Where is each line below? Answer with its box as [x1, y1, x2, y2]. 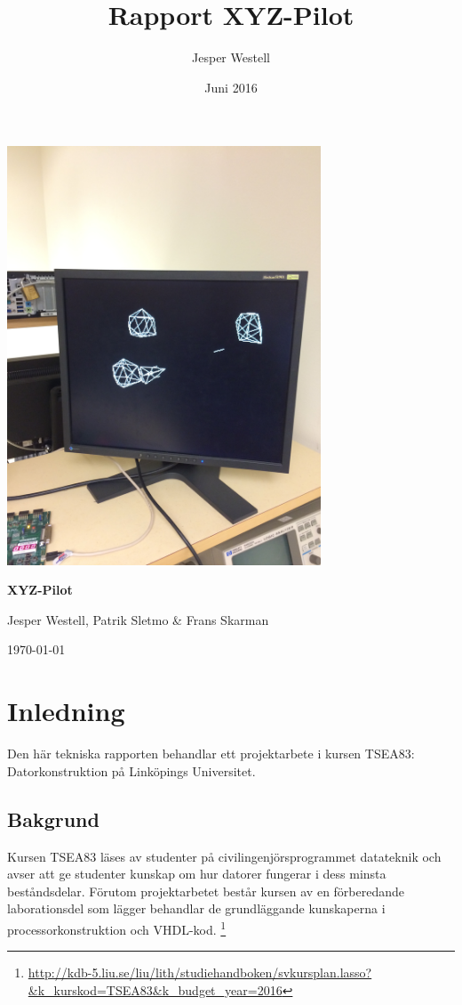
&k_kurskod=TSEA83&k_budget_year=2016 [28, 980, 283, 999]
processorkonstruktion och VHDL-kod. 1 [7, 917, 227, 938]
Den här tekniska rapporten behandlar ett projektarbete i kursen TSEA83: [7, 744, 415, 763]
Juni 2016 [204, 77, 258, 96]
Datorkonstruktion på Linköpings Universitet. [7, 761, 256, 780]
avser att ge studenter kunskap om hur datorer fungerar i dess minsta [7, 864, 386, 883]
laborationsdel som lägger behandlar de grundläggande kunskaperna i [7, 899, 386, 918]
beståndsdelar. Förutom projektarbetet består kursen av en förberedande [7, 881, 405, 900]
